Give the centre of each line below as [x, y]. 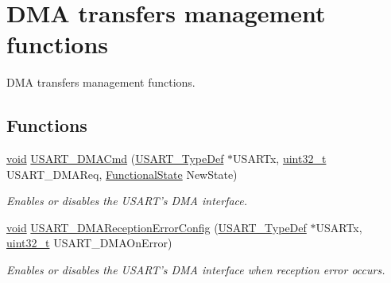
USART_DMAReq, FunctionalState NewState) [122, 174]
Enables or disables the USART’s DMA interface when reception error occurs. [196, 270]
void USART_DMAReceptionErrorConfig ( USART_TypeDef [157, 227]
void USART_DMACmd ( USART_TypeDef [115, 159]
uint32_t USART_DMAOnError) [89, 243]
